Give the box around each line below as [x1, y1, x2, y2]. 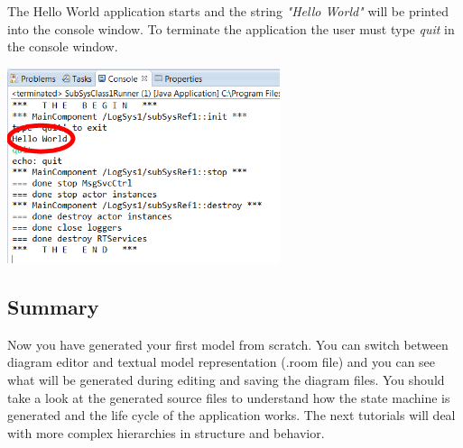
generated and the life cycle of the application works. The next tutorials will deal [7, 406, 456, 425]
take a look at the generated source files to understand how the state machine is [7, 388, 450, 407]
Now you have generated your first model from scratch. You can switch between [7, 334, 449, 353]
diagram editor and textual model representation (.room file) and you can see [7, 352, 436, 371]
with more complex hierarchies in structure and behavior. [7, 423, 325, 442]
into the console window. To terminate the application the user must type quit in [7, 19, 455, 38]
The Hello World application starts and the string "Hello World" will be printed [7, 2, 449, 20]
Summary [7, 292, 99, 320]
